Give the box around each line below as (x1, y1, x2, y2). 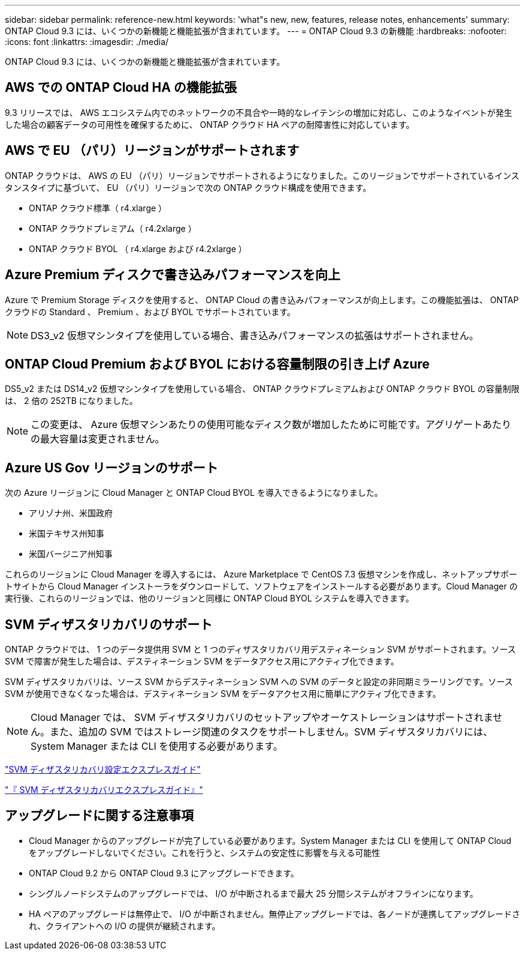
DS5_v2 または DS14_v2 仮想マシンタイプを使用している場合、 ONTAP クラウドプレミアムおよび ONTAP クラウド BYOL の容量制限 (5, 384, 520, 394)
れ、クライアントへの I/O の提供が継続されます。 (29, 920, 221, 931)
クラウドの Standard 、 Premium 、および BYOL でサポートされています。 (5, 306, 295, 317)
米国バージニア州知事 (29, 549, 113, 559)
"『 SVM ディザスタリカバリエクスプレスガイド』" (5, 785, 203, 795)
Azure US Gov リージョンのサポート (5, 460, 218, 475)
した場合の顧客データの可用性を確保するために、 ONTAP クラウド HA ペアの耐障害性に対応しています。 (5, 119, 415, 130)
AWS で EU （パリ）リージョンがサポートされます (5, 143, 300, 158)
